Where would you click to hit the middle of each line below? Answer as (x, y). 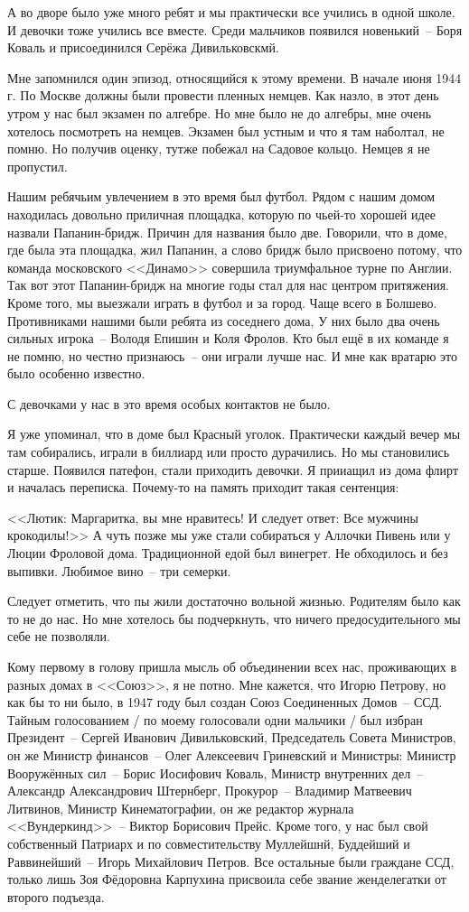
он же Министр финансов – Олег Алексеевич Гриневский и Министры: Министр (232, 754)
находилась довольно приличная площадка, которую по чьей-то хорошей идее (222, 214)
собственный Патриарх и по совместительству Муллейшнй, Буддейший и (209, 843)
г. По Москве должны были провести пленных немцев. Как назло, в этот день (223, 95)
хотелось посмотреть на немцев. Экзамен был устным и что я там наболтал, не (226, 130)
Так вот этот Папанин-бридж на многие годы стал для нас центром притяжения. (228, 285)
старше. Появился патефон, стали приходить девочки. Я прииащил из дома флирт (233, 469)
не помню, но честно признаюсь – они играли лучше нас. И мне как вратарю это (232, 355)
